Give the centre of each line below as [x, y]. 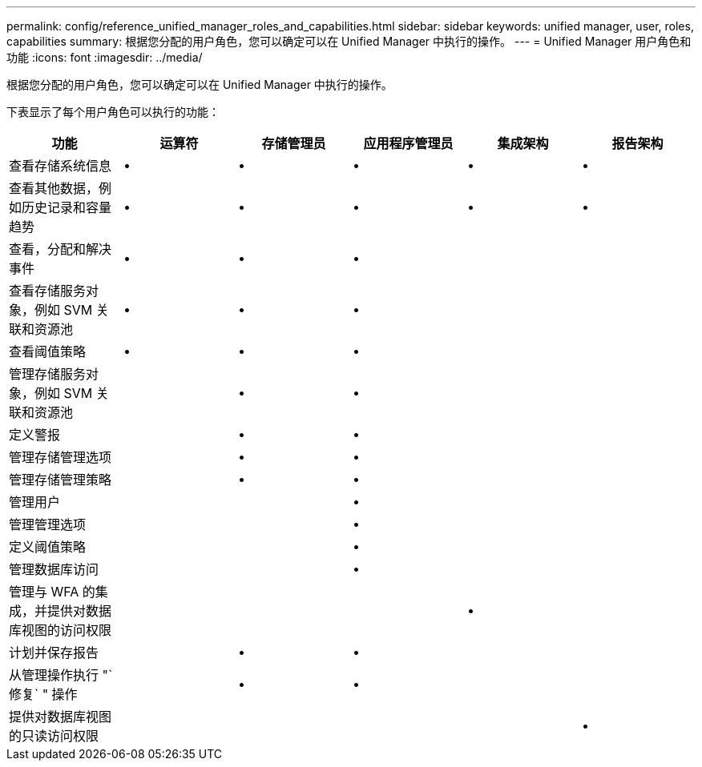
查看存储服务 [48, 291]
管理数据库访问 [54, 569]
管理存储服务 [48, 374]
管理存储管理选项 [61, 457]
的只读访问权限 [54, 736]
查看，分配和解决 [61, 249]
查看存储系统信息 [61, 166]
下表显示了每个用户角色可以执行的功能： [113, 112]
